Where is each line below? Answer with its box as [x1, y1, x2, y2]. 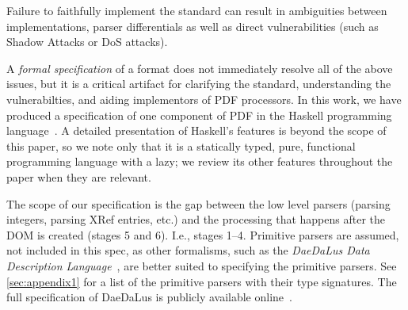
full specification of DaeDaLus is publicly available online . [6, 289, 292, 305]
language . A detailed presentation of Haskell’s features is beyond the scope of [6, 122, 387, 139]
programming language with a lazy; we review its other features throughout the [6, 153, 393, 170]
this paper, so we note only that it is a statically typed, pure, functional [6, 137, 356, 154]
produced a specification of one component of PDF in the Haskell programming [6, 106, 392, 123]
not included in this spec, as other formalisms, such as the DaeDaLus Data [6, 242, 370, 258]
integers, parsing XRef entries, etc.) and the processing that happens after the [6, 211, 386, 228]
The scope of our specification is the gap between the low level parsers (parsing [6, 195, 391, 212]
